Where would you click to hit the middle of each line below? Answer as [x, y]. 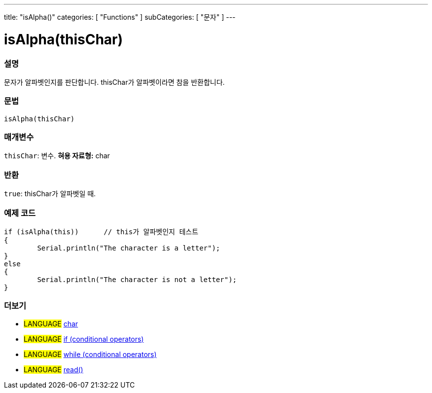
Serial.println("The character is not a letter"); [137, 279]
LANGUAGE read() [54, 369]
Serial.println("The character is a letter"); [129, 248]
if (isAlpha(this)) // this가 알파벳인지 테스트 [101, 232]
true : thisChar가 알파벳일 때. [50, 194]
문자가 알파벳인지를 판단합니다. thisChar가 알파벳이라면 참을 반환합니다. [114, 82]
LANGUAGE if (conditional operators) [84, 339]
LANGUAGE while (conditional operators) [90, 354]
